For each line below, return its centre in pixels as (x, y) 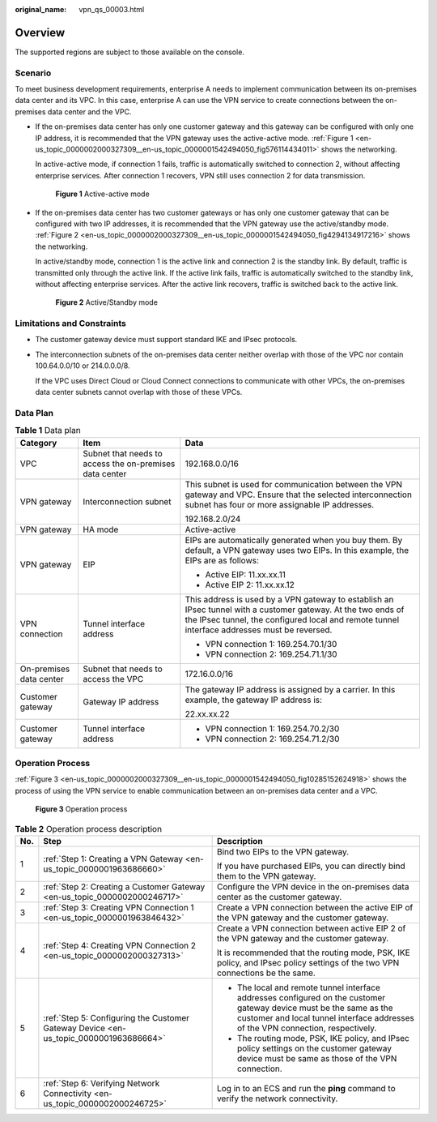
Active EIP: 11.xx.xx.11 (246, 574)
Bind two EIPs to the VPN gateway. (283, 851)
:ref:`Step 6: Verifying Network (102, 1083)
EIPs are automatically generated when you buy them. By (294, 540)
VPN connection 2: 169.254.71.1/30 (271, 654)
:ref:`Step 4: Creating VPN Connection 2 (120, 945)
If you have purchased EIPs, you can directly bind (311, 866)
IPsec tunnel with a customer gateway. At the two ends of (295, 610)
